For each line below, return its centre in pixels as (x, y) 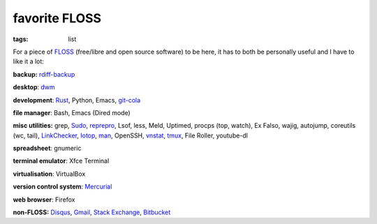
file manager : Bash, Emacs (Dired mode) (72, 112)
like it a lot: (29, 61)
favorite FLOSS (57, 18)
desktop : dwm (34, 87)
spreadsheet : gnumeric (47, 148)
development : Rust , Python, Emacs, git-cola (77, 100)
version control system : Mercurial (62, 187)
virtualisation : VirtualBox (49, 174)
